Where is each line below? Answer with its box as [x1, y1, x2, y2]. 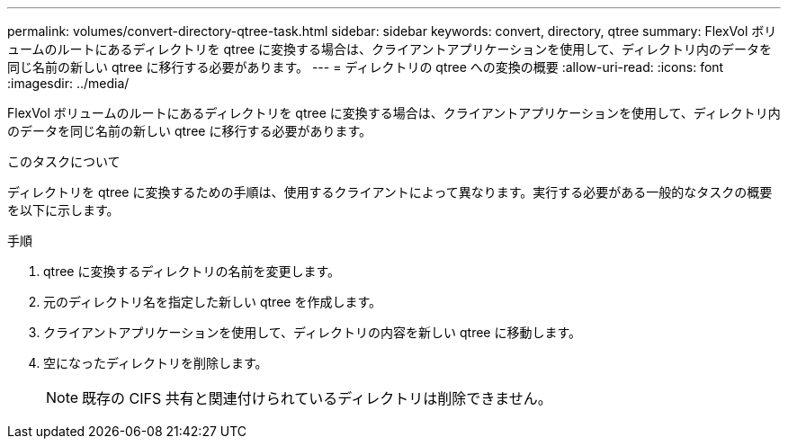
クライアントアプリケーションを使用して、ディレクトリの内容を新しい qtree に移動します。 [43, 325, 582, 340]
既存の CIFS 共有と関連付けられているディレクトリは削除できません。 [82, 389, 552, 407]
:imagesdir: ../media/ [7, 76, 130, 91]
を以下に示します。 [7, 202, 120, 218]
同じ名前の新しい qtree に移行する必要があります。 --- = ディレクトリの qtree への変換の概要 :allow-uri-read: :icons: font [7, 59, 724, 75]
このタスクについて [7, 154, 121, 169]
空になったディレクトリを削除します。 [43, 355, 268, 370]
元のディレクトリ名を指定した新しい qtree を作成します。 [43, 294, 382, 309]
